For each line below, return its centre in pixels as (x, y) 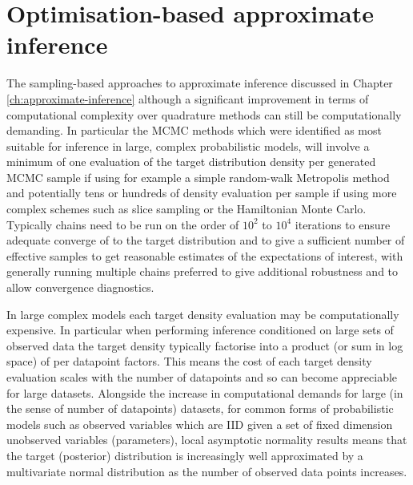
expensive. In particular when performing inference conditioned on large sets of (200, 330)
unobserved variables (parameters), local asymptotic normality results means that (207, 440)
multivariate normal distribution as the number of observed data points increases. (207, 471)
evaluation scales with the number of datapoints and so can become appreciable (202, 377)
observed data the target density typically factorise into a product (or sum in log (205, 345)
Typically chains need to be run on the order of (123, 224)
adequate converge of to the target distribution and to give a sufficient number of (206, 240)
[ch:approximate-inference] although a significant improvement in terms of (188, 98)
